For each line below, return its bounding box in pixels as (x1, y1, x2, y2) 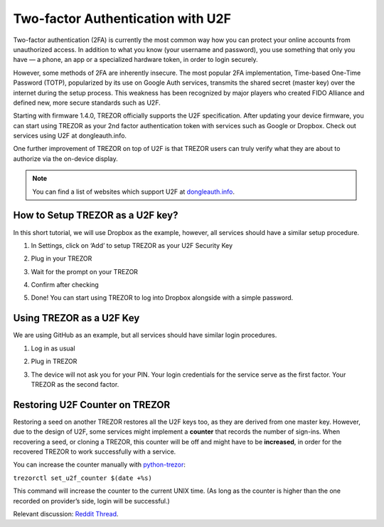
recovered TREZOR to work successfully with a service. (13, 447, 176, 456)
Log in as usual (31, 344, 75, 353)
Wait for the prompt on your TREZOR (31, 267, 139, 276)
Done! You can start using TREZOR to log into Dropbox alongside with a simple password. (31, 293, 294, 302)
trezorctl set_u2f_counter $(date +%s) (13, 474, 152, 482)
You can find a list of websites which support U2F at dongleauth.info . (32, 187, 235, 196)
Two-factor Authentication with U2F (13, 11, 231, 26)
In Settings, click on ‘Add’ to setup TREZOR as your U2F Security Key (31, 241, 233, 249)
